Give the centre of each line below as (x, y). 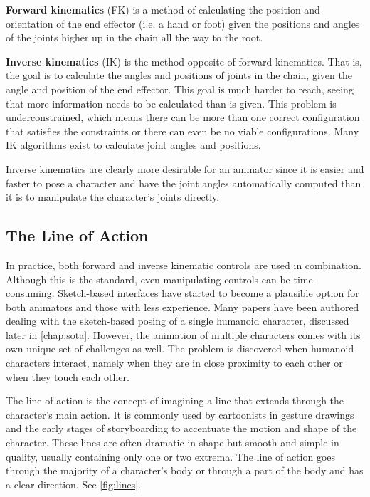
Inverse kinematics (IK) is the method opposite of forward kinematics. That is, (184, 61)
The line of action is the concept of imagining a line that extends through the (175, 401)
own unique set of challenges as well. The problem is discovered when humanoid (180, 349)
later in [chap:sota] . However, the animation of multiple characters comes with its (183, 334)
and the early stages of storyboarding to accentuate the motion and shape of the (181, 428)
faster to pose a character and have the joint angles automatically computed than (184, 183)
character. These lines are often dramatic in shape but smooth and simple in (173, 443)
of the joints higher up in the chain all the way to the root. (134, 37)
